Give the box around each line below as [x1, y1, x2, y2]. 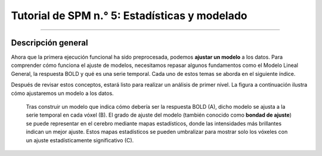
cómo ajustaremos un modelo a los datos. [11, 90, 114, 97]
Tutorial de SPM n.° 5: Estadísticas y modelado [11, 9, 247, 22]
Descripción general [11, 38, 88, 48]
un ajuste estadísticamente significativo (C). [26, 136, 134, 143]
